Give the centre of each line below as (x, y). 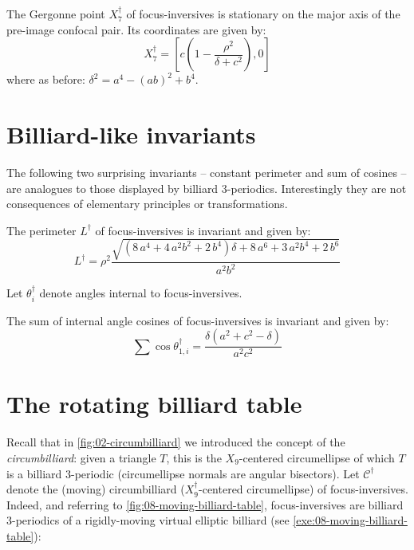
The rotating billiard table (154, 404)
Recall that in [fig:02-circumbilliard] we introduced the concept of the (176, 442)
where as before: (46, 79)
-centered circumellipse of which (317, 457)
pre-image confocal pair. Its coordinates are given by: (136, 29)
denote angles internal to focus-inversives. (141, 293)
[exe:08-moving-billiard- (350, 520)
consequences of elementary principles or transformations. (147, 204)
